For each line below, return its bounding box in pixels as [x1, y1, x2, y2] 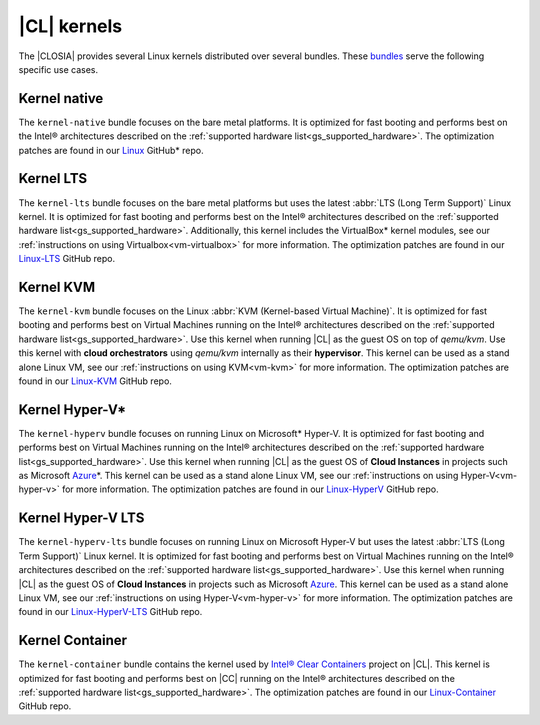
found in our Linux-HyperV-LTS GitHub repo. [18, 606, 203, 618]
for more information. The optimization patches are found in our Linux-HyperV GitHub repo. [61, 483, 439, 495]
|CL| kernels [18, 15, 123, 37]
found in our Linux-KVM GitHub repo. [18, 375, 172, 387]
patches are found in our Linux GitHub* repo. [18, 144, 204, 156]
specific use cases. [18, 63, 99, 75]
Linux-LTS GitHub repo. [18, 253, 115, 265]
